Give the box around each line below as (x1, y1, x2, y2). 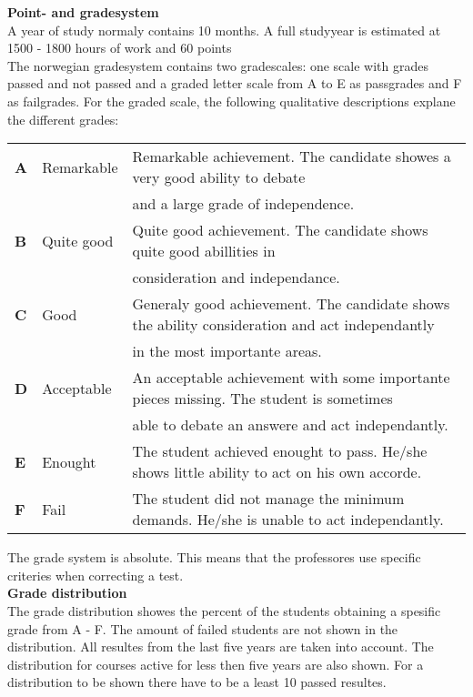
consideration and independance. (132, 267, 340, 288)
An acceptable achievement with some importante (132, 367, 450, 389)
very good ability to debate (132, 167, 306, 188)
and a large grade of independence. (132, 193, 355, 215)
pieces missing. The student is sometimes (132, 388, 393, 409)
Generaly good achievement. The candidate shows (132, 293, 450, 315)
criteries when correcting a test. (7, 565, 184, 584)
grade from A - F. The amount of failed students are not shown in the (7, 619, 398, 638)
